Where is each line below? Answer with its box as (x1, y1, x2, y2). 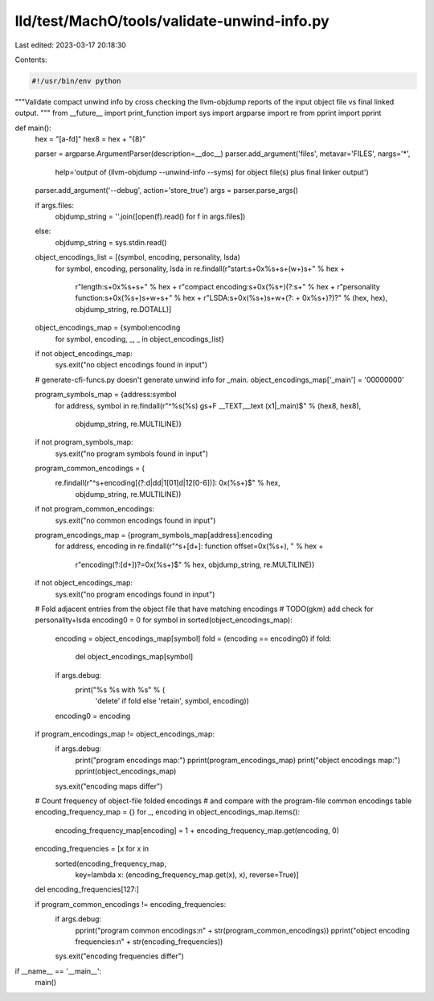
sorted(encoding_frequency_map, (55, 859, 167, 868)
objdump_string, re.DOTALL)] (75, 304, 172, 314)
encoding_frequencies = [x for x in (35, 844, 149, 854)
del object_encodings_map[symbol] (75, 652, 194, 662)
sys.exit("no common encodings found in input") (55, 515, 216, 525)
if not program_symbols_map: (35, 437, 133, 447)
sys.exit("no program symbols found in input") (55, 449, 209, 458)
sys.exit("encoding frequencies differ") (55, 951, 185, 961)
